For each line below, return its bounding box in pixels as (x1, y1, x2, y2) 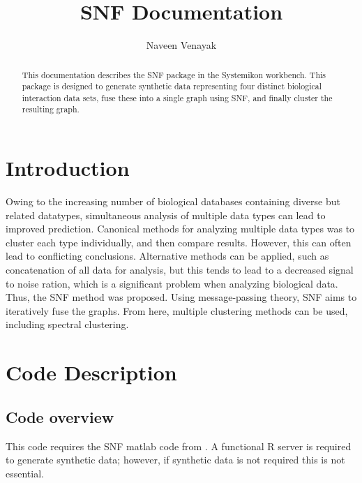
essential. (6, 466, 44, 480)
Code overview (6, 406, 114, 427)
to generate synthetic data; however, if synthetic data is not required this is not (6, 452, 345, 467)
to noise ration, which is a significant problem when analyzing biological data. (6, 276, 338, 290)
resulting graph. (22, 103, 80, 115)
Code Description (6, 358, 177, 387)
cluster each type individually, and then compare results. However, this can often (6, 235, 352, 249)
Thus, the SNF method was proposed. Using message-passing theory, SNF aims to (6, 290, 357, 304)
